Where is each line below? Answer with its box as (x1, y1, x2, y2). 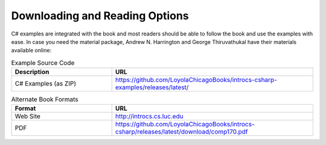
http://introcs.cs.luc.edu (115, 112, 184, 120)
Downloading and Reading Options (11, 9, 190, 22)
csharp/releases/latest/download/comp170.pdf (115, 128, 248, 136)
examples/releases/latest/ (115, 83, 189, 91)
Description (14, 68, 50, 76)
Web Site (14, 112, 40, 120)
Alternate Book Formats (11, 95, 78, 103)
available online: (11, 47, 51, 54)
